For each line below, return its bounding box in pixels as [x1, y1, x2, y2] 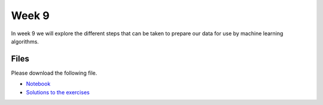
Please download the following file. [11, 69, 97, 76]
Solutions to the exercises [26, 88, 90, 95]
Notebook [26, 81, 51, 88]
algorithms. [11, 38, 39, 45]
